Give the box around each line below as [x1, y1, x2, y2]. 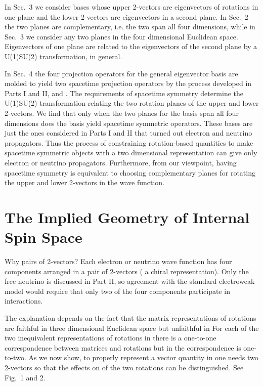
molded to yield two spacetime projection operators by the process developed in [5, 78, 252, 89]
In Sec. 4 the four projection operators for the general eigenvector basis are [5, 68, 238, 78]
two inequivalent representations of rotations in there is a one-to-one [5, 332, 216, 343]
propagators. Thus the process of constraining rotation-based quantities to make [5, 137, 253, 148]
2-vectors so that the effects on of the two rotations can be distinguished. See [5, 362, 244, 372]
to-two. [5, 352, 26, 363]
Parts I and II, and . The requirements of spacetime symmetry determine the [5, 88, 243, 98]
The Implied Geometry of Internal [5, 206, 250, 227]
